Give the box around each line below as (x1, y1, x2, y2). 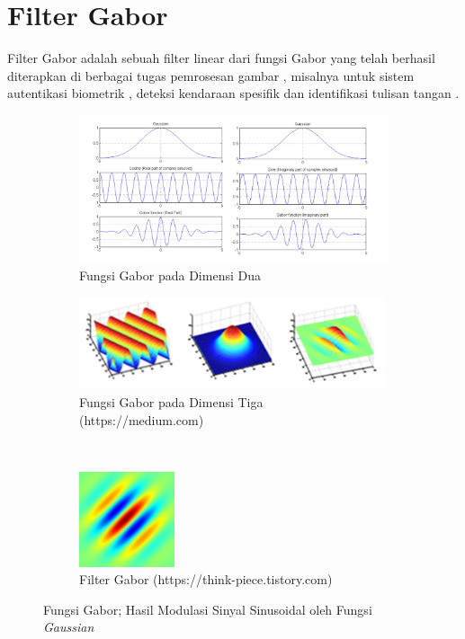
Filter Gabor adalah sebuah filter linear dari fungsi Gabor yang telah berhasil (7, 49, 435, 67)
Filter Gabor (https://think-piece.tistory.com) (79, 570, 333, 589)
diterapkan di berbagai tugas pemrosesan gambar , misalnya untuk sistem (7, 66, 415, 84)
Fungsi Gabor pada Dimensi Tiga (79, 392, 264, 411)
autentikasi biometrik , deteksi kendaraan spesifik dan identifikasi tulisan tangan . (7, 84, 460, 102)
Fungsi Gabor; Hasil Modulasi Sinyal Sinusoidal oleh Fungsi (43, 599, 372, 618)
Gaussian (43, 617, 94, 636)
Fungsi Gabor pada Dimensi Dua (79, 266, 261, 285)
